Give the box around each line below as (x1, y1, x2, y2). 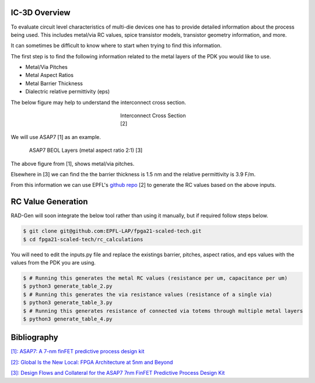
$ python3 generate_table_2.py (23, 283, 113, 290)
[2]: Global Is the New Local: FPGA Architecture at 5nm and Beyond (10, 358, 173, 365)
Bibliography (10, 333, 58, 343)
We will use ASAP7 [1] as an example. (10, 133, 101, 140)
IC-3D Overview (10, 8, 71, 18)
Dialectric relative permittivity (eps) (25, 88, 110, 95)
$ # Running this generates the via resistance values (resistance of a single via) (23, 291, 272, 298)
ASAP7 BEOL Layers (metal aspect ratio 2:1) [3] (29, 147, 143, 154)
